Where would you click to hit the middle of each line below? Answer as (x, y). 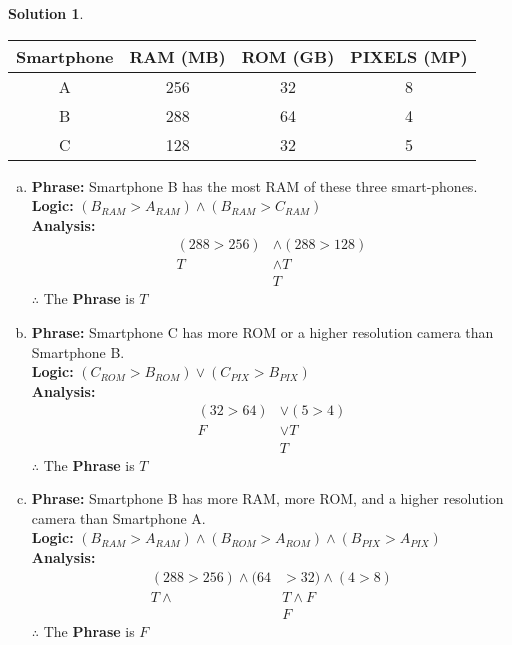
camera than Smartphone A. (118, 517)
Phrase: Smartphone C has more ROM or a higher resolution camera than (262, 332)
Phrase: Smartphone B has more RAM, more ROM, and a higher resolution (267, 498)
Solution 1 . (46, 13)
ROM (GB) (288, 56)
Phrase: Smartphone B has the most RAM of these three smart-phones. (254, 185)
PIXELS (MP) (409, 56)
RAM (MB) (177, 56)
